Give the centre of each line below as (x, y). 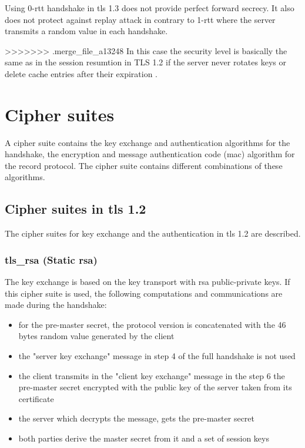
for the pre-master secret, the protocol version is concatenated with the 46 (152, 324)
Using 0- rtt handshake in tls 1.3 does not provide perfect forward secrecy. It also (150, 8)
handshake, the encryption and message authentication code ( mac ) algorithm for (150, 154)
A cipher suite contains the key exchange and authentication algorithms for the (148, 142)
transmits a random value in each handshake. (86, 31)
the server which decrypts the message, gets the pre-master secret (137, 418)
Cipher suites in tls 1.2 (76, 209)
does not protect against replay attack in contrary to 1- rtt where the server (140, 19)
